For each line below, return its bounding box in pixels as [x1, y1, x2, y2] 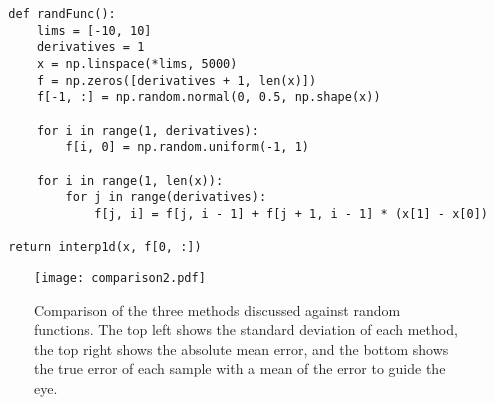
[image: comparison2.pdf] [34, 270, 206, 285]
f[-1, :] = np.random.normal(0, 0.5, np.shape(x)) [36, 90, 381, 105]
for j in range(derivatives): [65, 190, 267, 205]
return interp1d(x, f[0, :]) [8, 240, 202, 255]
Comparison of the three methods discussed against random [34, 299, 401, 320]
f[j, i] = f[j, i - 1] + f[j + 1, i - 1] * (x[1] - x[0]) [94, 206, 488, 221]
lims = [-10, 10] [36, 23, 152, 38]
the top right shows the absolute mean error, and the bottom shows [34, 338, 449, 359]
